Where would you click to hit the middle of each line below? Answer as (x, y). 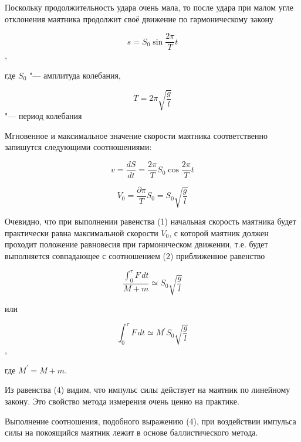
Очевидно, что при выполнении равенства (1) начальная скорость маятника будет (150, 221)
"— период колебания (43, 115)
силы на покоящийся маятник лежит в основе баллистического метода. (131, 432)
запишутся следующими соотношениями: (78, 147)
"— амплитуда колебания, (75, 75)
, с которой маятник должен (219, 232)
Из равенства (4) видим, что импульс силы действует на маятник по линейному (148, 390)
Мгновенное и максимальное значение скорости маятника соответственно (136, 135)
